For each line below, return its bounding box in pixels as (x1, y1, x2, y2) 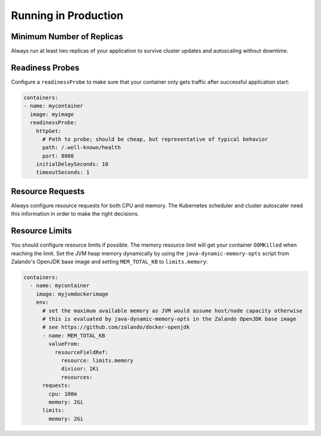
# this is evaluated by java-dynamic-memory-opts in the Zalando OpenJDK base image (42, 315, 297, 322)
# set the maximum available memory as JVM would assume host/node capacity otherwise (42, 307, 303, 314)
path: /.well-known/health (42, 144, 121, 151)
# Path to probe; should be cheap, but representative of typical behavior (42, 135, 269, 143)
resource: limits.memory (61, 357, 134, 364)
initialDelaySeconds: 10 (36, 161, 109, 168)
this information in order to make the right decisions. (11, 210, 140, 217)
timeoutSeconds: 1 (36, 169, 90, 176)
